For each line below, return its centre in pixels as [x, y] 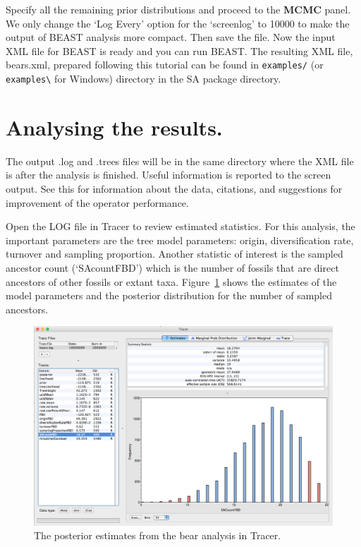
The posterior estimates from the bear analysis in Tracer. [158, 535]
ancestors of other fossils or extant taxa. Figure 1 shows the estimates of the [171, 281]
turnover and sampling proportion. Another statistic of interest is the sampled [175, 254]
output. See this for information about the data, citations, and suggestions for [174, 188]
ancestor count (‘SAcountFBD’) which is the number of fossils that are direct [172, 267]
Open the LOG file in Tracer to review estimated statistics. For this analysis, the [180, 226]
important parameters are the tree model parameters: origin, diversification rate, [180, 240]
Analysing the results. [114, 127]
